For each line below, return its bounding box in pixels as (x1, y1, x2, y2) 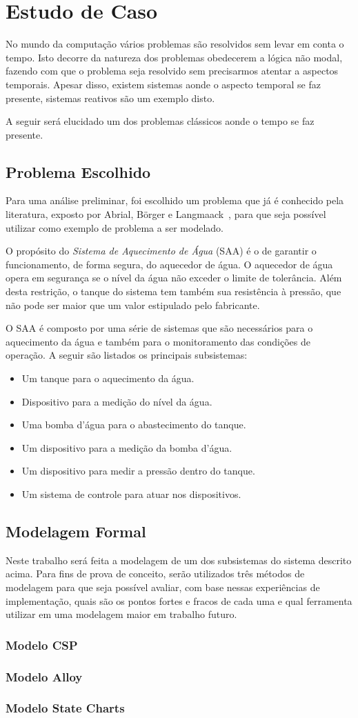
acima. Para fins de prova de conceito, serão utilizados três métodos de (6, 566, 305, 581)
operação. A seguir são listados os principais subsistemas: (6, 348, 248, 362)
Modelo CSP (6, 636, 78, 653)
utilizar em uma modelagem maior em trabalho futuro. (6, 607, 237, 621)
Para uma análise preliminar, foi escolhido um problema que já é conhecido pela (6, 193, 344, 208)
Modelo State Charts (6, 699, 125, 717)
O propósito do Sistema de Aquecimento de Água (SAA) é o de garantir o (6, 243, 317, 258)
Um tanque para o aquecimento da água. (21, 371, 195, 386)
